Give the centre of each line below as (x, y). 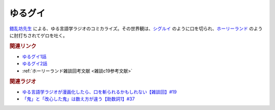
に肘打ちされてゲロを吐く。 (38, 35)
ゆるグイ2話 (35, 64)
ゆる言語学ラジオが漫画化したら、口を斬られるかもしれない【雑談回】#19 (99, 92)
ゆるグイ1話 (34, 57)
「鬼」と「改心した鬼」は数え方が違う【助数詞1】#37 (78, 99)
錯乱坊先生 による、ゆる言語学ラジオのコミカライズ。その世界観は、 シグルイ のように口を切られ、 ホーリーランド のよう (136, 29)
